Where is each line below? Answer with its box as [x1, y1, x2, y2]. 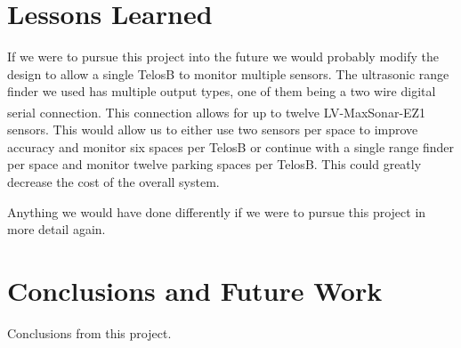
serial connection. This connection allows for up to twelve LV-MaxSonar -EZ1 [7, 102, 426, 121]
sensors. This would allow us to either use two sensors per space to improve [7, 120, 418, 139]
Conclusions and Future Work [7, 271, 383, 308]
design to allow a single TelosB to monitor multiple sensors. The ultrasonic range [7, 64, 449, 83]
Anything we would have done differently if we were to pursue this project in [7, 202, 426, 221]
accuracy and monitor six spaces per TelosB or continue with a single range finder [7, 137, 455, 156]
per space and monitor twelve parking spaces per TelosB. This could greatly [7, 155, 422, 174]
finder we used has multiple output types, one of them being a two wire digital [7, 82, 436, 101]
